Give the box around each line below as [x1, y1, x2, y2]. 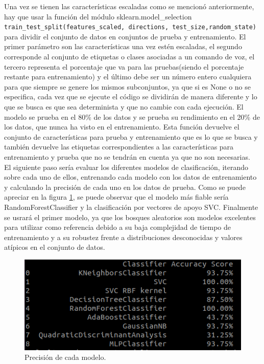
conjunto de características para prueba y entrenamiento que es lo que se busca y [4, 131, 258, 142]
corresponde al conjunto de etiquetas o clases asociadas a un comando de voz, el [4, 51, 255, 62]
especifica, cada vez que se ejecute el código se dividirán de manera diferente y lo [4, 91, 257, 102]
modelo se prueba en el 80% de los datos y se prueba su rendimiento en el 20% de [4, 111, 260, 122]
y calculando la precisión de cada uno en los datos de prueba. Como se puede [4, 181, 246, 192]
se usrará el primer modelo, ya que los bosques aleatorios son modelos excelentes [4, 211, 256, 222]
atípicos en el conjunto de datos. [4, 242, 105, 252]
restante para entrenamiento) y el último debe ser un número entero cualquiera [4, 71, 252, 82]
